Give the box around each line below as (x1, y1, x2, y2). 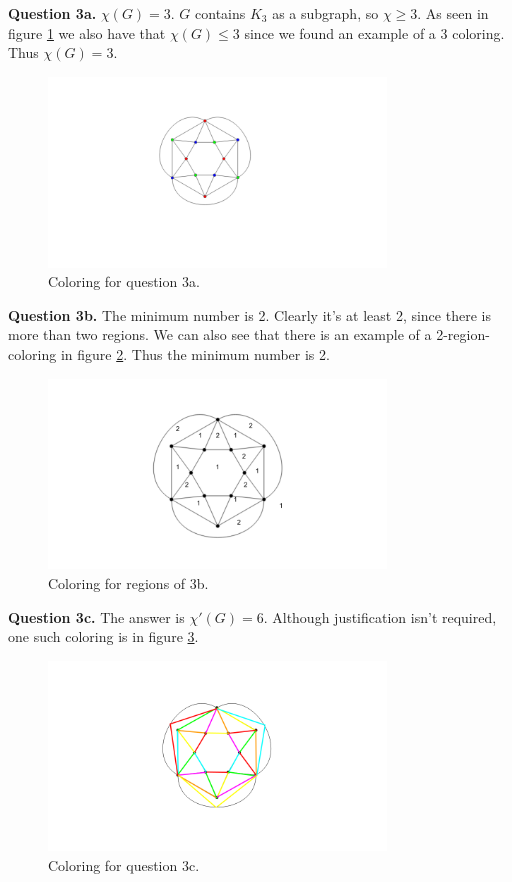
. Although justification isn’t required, (263, 606, 497, 627)
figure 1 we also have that (8, 22, 166, 43)
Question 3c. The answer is (8, 606, 185, 627)
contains (195, 3, 246, 23)
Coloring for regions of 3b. (48, 572, 209, 593)
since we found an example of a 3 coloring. (244, 22, 505, 43)
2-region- (436, 324, 490, 345)
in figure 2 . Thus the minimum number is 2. (60, 343, 330, 364)
